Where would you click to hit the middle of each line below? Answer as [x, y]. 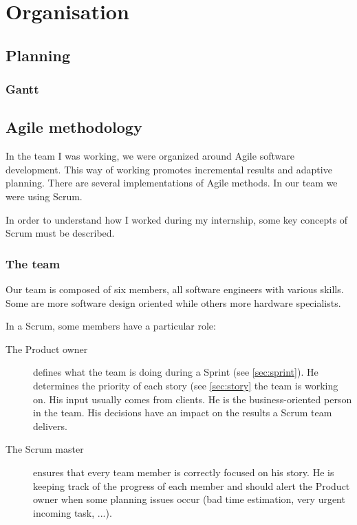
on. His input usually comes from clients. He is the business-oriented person [193, 399]
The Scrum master [45, 449]
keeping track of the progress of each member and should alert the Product [192, 485]
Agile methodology [74, 127]
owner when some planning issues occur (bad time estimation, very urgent [189, 499]
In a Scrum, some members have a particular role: [111, 326]
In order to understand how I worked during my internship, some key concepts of [177, 219]
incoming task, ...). [73, 512]
